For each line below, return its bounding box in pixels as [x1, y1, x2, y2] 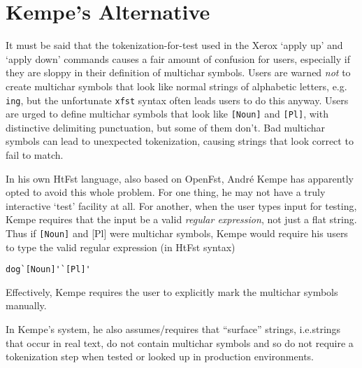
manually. [6, 298, 47, 313]
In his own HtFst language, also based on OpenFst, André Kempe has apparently [6, 171, 354, 185]
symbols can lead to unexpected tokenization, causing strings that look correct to [6, 134, 354, 148]
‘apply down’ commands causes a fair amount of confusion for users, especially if [6, 51, 350, 66]
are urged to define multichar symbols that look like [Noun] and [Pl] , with [6, 106, 328, 121]
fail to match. [6, 148, 64, 162]
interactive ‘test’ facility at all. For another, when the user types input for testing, [6, 198, 357, 213]
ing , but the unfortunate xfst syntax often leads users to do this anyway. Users [6, 92, 349, 107]
